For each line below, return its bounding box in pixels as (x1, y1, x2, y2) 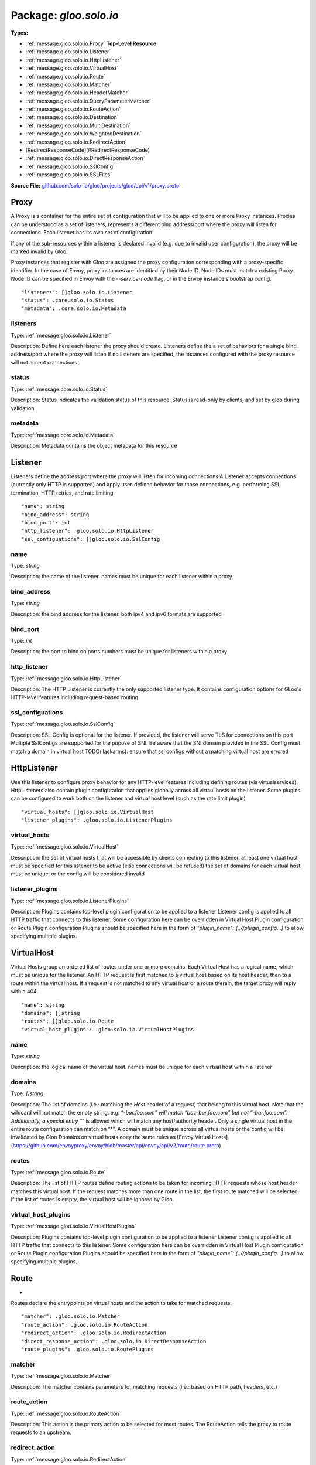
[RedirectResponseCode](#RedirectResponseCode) (25, 146, 150, 154)
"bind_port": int (21, 519, 71, 526)
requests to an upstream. (11, 1429, 71, 1436)
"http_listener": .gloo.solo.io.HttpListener (21, 527, 154, 534)
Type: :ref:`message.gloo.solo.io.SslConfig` (11, 721, 115, 728)
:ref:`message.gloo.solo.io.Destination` (25, 114, 119, 121)
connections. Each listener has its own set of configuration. (11, 229, 154, 236)
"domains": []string (21, 1010, 80, 1016)
